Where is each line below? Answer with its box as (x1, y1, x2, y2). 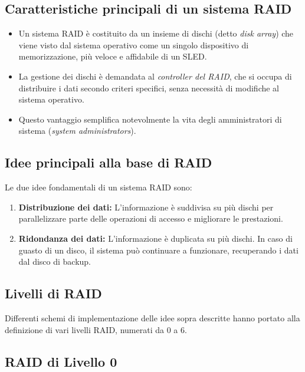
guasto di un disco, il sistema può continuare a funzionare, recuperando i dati (18, 243, 299, 256)
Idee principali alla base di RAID (5, 153, 212, 172)
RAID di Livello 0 (5, 352, 117, 370)
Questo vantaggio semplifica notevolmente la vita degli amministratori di (18, 113, 282, 125)
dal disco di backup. (18, 255, 91, 268)
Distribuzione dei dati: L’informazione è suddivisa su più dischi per (18, 200, 274, 213)
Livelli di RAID (5, 284, 102, 302)
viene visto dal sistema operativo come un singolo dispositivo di (18, 38, 249, 51)
